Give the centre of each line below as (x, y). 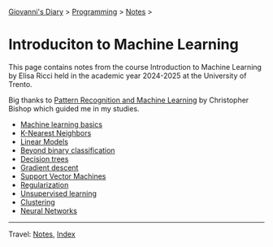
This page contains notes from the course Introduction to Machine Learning (135, 67)
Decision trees (44, 158)
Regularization (44, 184)
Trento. (20, 84)
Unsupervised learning (58, 193)
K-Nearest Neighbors (56, 132)
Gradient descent (49, 167)
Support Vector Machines (63, 176)
